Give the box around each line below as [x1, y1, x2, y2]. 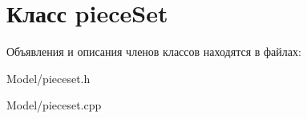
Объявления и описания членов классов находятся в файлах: [6, 43, 301, 60]
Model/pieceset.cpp [6, 97, 102, 113]
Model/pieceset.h [6, 69, 91, 86]
